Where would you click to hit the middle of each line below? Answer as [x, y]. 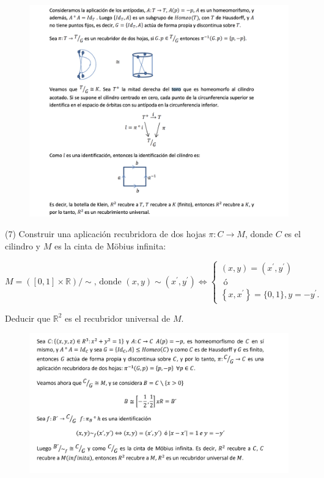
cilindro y [23, 245]
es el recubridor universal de [118, 318]
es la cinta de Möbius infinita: [110, 245]
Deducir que [28, 318]
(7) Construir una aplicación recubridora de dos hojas [105, 233]
